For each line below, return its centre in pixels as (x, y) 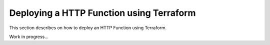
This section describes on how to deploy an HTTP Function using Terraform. (88, 28)
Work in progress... (29, 37)
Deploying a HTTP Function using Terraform (102, 13)
